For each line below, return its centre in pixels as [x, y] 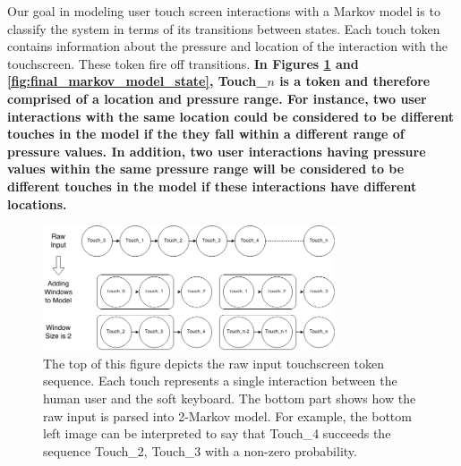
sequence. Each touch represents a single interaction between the [220, 381]
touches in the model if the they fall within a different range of [206, 134]
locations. [37, 203]
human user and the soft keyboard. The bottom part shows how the [230, 398]
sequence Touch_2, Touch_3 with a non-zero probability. [200, 450]
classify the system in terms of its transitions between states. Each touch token [224, 28]
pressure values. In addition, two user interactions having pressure [217, 151]
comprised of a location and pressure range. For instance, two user [217, 98]
